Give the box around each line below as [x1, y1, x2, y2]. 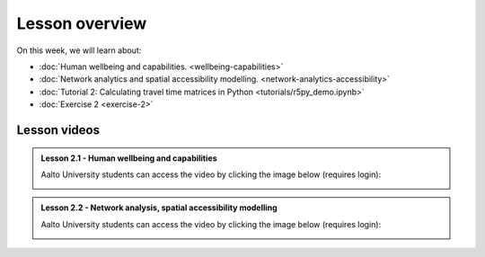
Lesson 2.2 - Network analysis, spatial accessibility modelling [40, 202, 278, 213]
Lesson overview [16, 13, 147, 33]
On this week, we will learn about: [16, 45, 142, 56]
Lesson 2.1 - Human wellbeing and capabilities [40, 153, 217, 164]
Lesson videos [16, 122, 101, 137]
